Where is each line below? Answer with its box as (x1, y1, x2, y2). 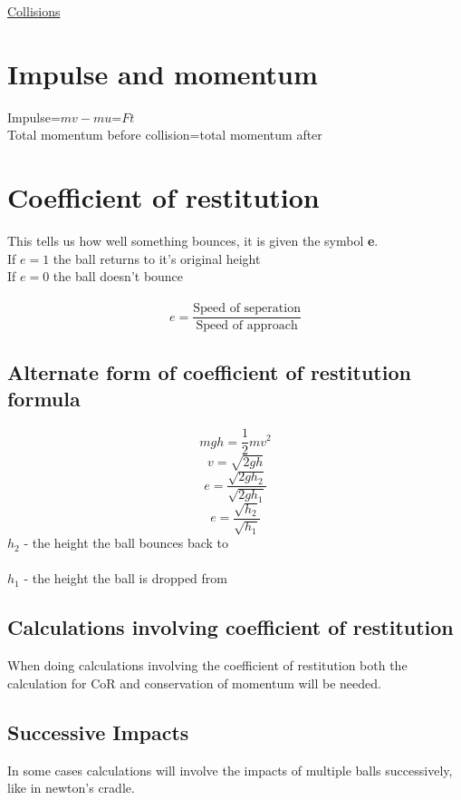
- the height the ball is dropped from (24, 569, 227, 588)
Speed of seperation (193, 302, 301, 316)
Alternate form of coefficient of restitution (7, 357, 411, 385)
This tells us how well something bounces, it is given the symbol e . (7, 231, 379, 250)
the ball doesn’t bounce (53, 267, 184, 286)
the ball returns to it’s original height (53, 249, 261, 268)
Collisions (7, 2, 61, 20)
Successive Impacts (7, 717, 189, 746)
